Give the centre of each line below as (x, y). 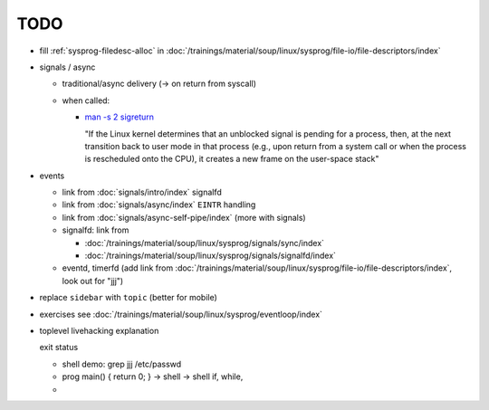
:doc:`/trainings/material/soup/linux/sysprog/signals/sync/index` (205, 243)
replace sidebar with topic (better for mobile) (128, 298)
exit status (59, 348)
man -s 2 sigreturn (119, 117)
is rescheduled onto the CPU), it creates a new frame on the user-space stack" (232, 159)
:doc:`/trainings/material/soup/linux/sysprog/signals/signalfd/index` (211, 256)
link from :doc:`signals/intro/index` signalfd (142, 192)
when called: (86, 100)
